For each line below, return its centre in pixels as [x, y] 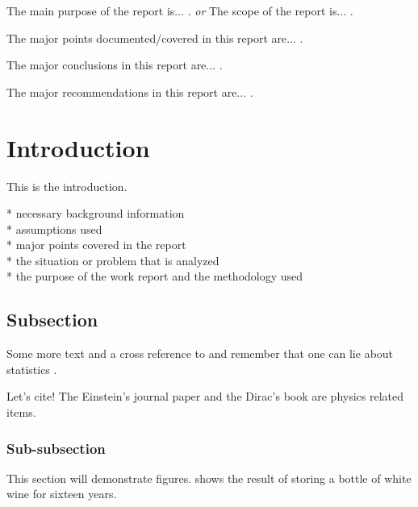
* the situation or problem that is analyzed [113, 260]
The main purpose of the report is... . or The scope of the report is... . [180, 10]
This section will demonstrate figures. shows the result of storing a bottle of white [209, 478]
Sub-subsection [56, 448]
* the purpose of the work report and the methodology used [155, 276]
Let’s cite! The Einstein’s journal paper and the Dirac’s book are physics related [205, 396]
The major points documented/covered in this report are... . [155, 37]
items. [21, 412]
